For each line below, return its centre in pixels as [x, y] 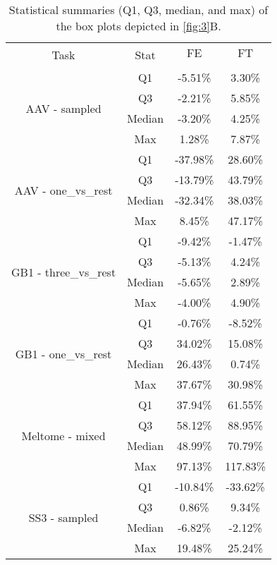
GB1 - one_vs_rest [63, 353]
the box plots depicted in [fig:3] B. [138, 26]
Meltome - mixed [63, 435]
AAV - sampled [63, 108]
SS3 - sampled [63, 517]
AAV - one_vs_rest [63, 190]
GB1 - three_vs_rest [64, 272]
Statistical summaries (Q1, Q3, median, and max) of [138, 10]
